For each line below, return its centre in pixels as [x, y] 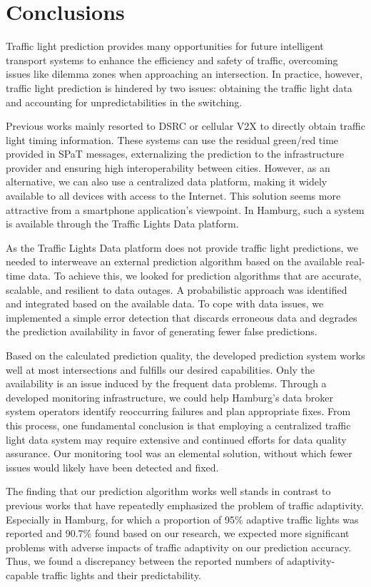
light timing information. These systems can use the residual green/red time [172, 139]
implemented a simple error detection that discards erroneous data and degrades [182, 317]
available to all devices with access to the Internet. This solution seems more [173, 196]
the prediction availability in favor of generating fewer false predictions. [162, 331]
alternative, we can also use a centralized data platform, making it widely [167, 182]
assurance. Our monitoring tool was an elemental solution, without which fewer [179, 453]
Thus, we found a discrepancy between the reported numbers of [145, 561]
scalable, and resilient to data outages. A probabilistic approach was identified [177, 289]
